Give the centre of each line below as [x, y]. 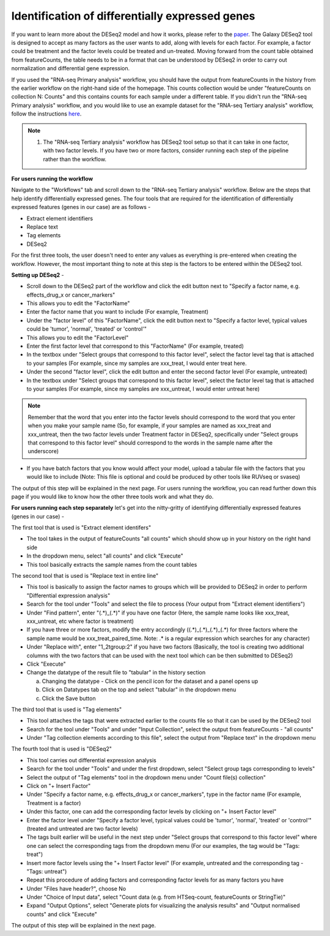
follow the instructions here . [46, 114]
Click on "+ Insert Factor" [59, 786]
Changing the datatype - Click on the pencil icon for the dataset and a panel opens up [150, 681]
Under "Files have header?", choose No [76, 888]
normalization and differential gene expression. [71, 68]
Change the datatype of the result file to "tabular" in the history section [116, 673]
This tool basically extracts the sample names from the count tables [112, 564]
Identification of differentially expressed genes [133, 16]
